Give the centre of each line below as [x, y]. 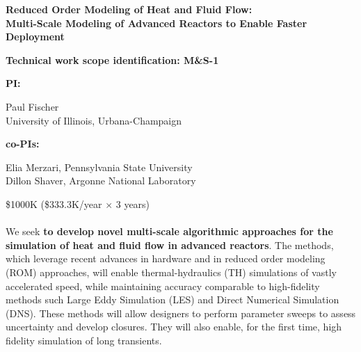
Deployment [35, 37]
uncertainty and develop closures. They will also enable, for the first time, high [174, 327]
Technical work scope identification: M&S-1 [112, 59]
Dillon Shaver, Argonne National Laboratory [101, 181]
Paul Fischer [32, 106]
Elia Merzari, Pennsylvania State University [99, 167]
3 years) [133, 203]
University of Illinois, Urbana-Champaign [94, 120]
